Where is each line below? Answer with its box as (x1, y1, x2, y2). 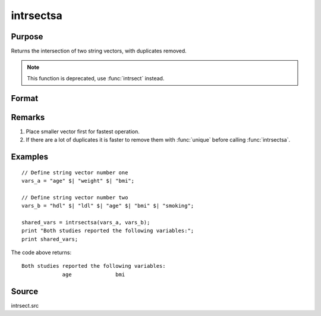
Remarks (11, 112, 45, 122)
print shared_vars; (21, 236, 78, 242)
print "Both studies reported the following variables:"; (21, 227, 194, 234)
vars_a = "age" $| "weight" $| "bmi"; (21, 177, 135, 184)
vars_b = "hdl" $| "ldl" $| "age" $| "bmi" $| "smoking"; (21, 202, 194, 209)
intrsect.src (11, 302, 39, 309)
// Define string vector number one (21, 169, 128, 176)
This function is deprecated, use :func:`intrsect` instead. (27, 74, 165, 82)
